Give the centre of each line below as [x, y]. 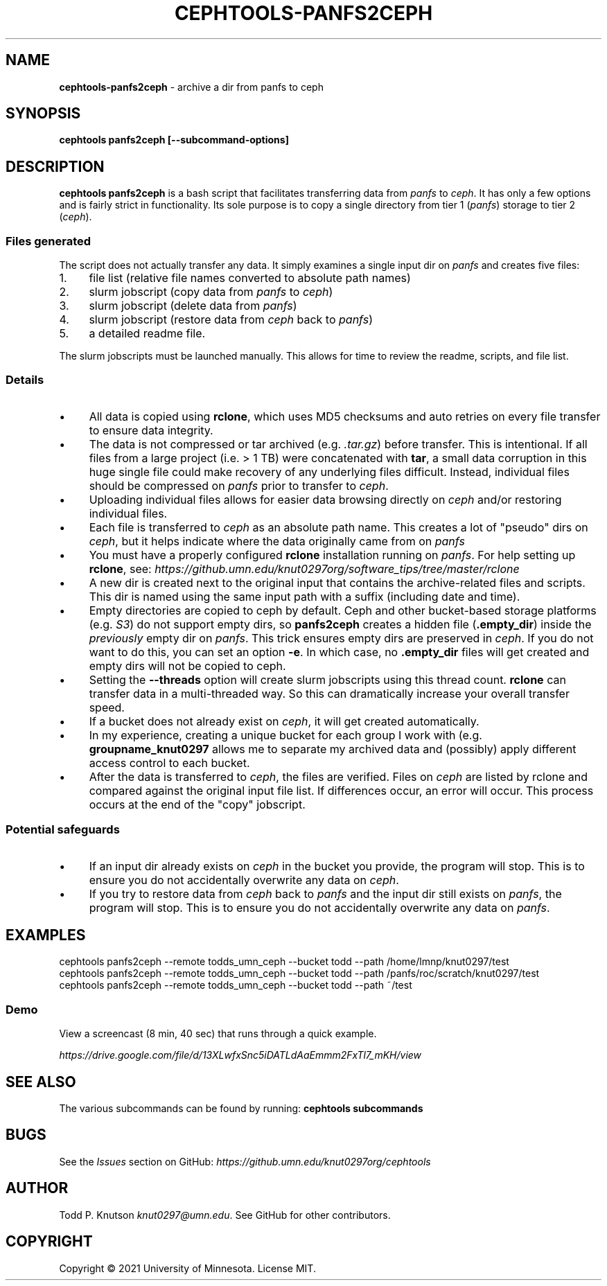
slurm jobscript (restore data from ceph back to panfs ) [231, 320]
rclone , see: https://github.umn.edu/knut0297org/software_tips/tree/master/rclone [304, 569]
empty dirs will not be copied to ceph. [187, 666]
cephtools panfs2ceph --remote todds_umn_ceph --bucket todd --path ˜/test [236, 985]
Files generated [49, 241]
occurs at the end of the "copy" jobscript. [197, 804]
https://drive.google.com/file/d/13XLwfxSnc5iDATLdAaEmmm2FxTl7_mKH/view [240, 1055]
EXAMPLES [46, 935]
